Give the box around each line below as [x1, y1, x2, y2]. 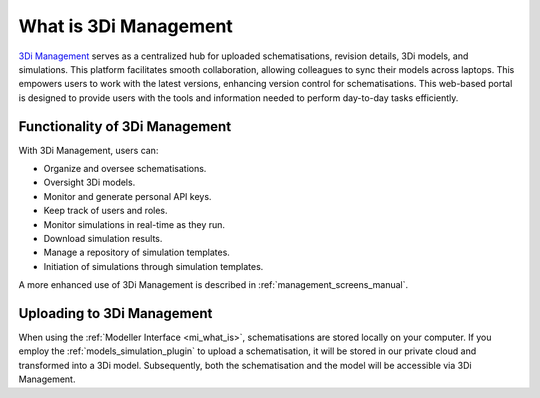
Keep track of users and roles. [43, 205, 169, 217]
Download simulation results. [43, 232, 163, 244]
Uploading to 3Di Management [18, 305, 213, 322]
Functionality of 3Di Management [18, 118, 232, 135]
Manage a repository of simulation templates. [43, 246, 230, 259]
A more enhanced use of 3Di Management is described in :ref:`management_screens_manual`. [18, 279, 409, 291]
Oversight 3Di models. [43, 176, 136, 189]
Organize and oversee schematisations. [43, 163, 207, 175]
